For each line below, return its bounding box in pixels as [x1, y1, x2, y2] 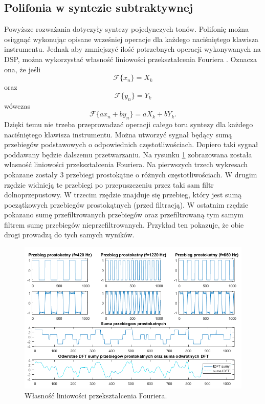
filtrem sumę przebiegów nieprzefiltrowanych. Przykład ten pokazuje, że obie [4, 219, 244, 230]
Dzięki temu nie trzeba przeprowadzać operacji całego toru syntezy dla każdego [4, 118, 253, 129]
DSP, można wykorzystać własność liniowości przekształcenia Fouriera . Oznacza [4, 53, 257, 64]
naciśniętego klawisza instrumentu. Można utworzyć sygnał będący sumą [4, 129, 232, 139]
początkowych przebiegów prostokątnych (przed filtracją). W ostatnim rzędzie [4, 199, 249, 210]
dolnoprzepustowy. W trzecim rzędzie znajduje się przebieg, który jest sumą [4, 189, 242, 200]
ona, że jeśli [4, 64, 41, 74]
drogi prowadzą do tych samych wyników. [4, 229, 135, 240]
